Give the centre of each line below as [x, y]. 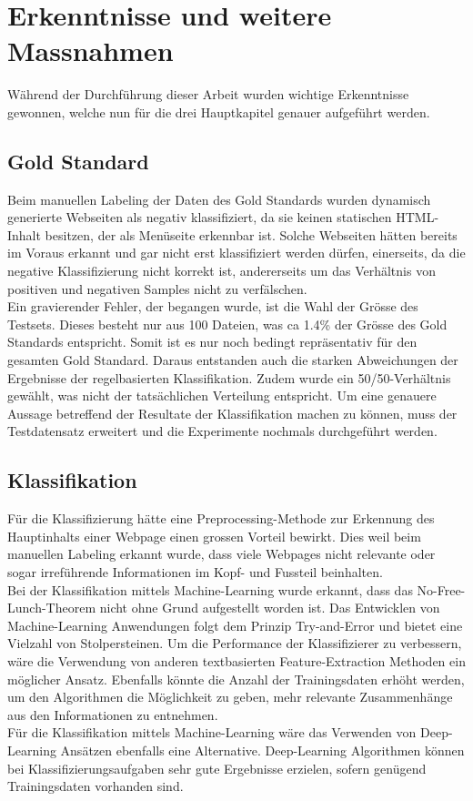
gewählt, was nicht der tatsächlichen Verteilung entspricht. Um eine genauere [222, 395]
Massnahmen [91, 51]
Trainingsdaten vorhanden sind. [96, 786]
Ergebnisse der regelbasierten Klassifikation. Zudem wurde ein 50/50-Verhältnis [229, 377]
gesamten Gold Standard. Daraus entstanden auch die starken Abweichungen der [233, 360]
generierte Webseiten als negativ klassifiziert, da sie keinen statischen [200, 217]
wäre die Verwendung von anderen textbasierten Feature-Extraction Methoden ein [236, 660]
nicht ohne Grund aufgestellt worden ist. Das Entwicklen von [270, 608]
